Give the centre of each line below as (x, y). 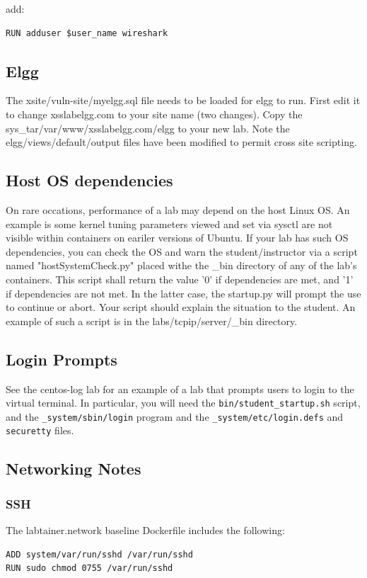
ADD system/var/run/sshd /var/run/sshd (99, 554)
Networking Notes (74, 469)
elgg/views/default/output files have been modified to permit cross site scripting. (181, 142)
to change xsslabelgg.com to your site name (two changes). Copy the (154, 114)
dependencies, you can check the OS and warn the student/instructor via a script (182, 251)
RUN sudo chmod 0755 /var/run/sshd (89, 568)
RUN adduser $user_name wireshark (87, 33)
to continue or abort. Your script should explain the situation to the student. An (181, 307)
